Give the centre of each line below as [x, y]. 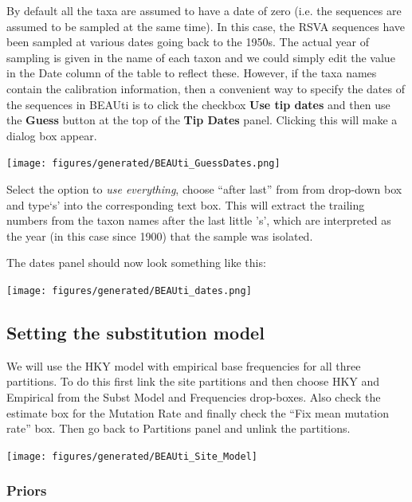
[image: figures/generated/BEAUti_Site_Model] [132, 456]
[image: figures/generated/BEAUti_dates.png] [129, 290]
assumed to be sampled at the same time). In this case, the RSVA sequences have [206, 26]
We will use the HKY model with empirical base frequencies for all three [184, 365]
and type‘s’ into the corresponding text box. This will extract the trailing [186, 204]
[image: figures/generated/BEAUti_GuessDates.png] [143, 164]
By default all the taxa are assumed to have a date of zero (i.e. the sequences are [204, 10]
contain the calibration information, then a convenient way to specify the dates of [206, 88]
